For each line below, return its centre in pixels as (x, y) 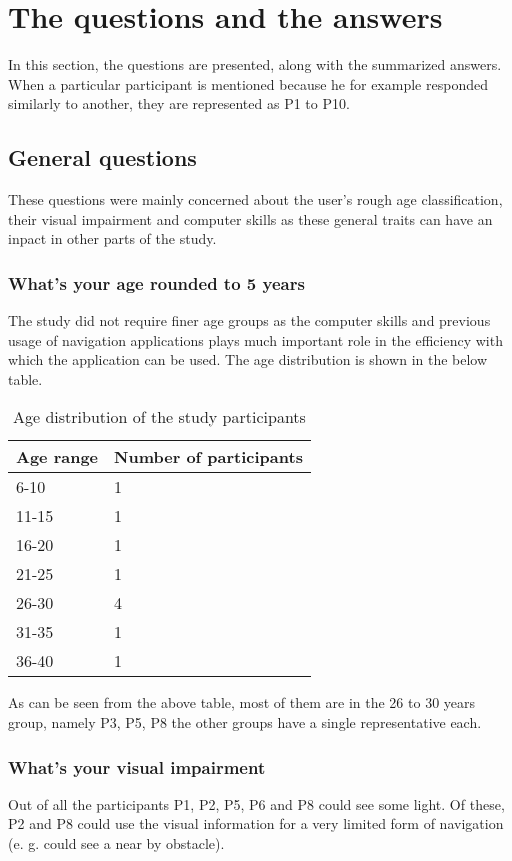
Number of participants (208, 457)
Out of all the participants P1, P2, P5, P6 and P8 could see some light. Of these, (256, 803)
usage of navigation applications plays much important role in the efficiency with (255, 339)
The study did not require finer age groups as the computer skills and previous (249, 320)
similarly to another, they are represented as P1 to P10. (179, 103)
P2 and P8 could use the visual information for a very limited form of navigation (256, 823)
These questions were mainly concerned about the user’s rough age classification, (255, 199)
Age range (57, 457)
